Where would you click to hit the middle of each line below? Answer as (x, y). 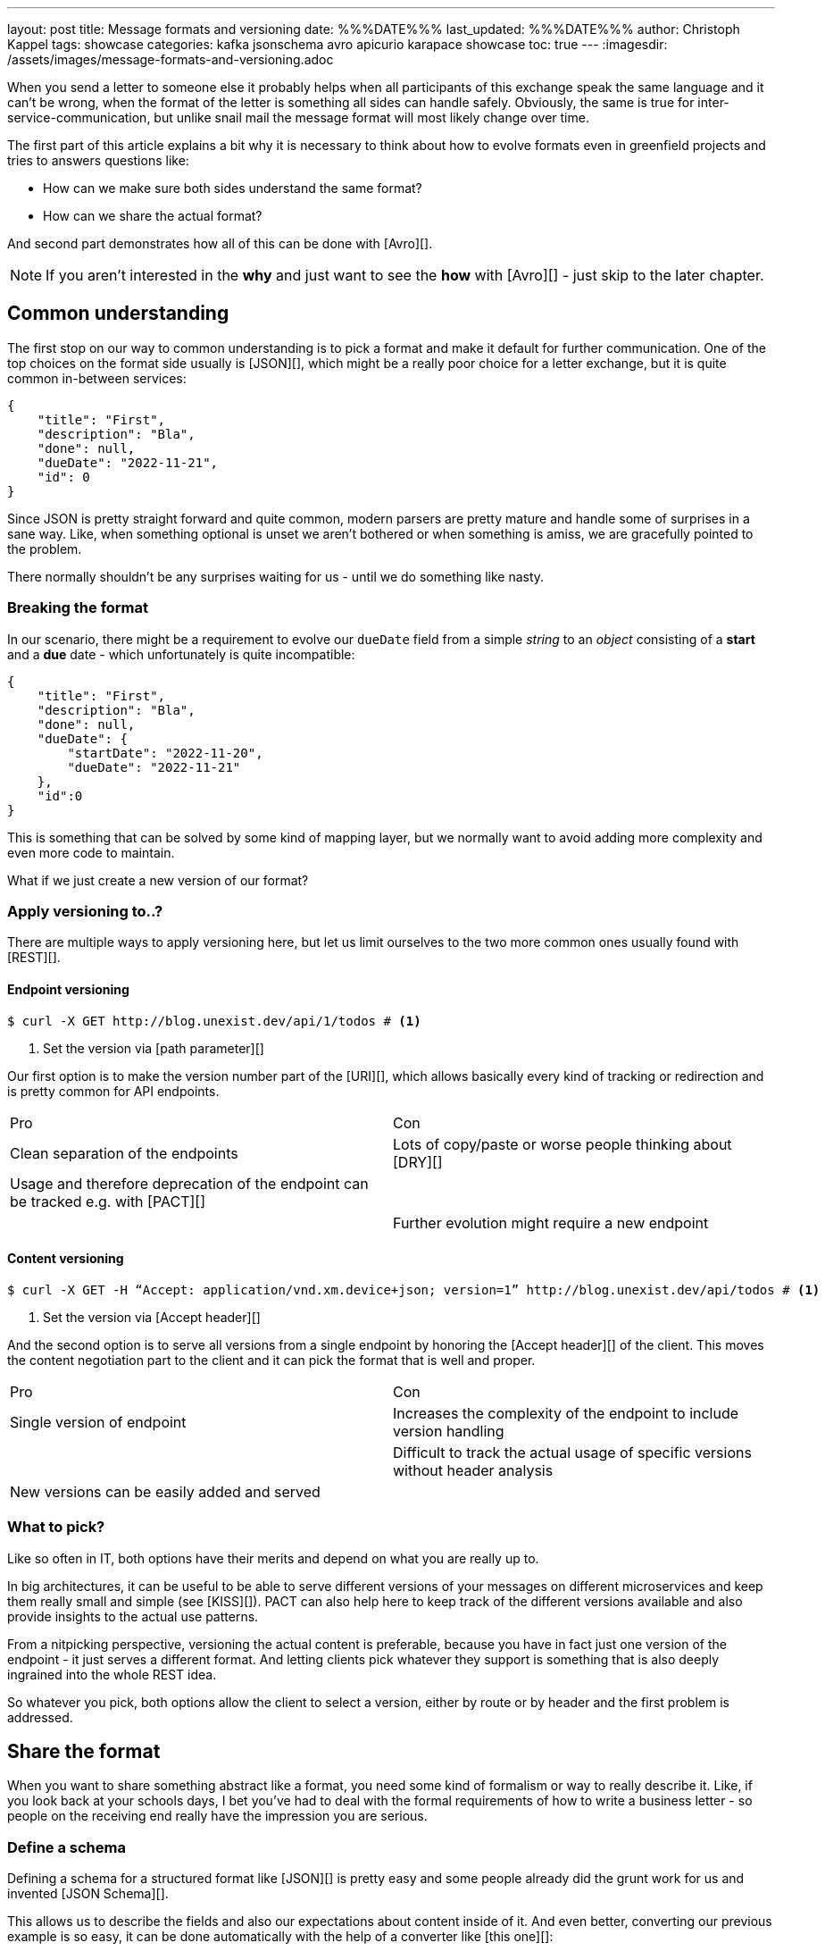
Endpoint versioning (68, 989)
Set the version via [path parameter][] (154, 1048)
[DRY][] (418, 1162)
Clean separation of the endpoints (124, 1153)
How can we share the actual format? (153, 216)
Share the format (84, 1751)
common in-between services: (97, 378)
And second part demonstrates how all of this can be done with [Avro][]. (220, 243)
